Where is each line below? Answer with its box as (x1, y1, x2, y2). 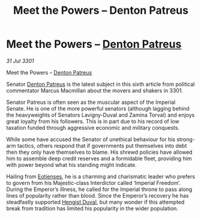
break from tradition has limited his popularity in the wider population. (6, 205, 179, 212)
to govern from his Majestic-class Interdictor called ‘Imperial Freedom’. (6, 179, 181, 186)
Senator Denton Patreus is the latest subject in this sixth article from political (6, 80, 195, 88)
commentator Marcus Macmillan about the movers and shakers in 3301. (6, 86, 184, 94)
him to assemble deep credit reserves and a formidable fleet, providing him (6, 154, 192, 162)
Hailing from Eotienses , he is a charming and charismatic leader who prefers (6, 172, 196, 180)
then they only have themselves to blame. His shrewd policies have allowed (6, 148, 193, 156)
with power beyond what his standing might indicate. (6, 161, 137, 168)
